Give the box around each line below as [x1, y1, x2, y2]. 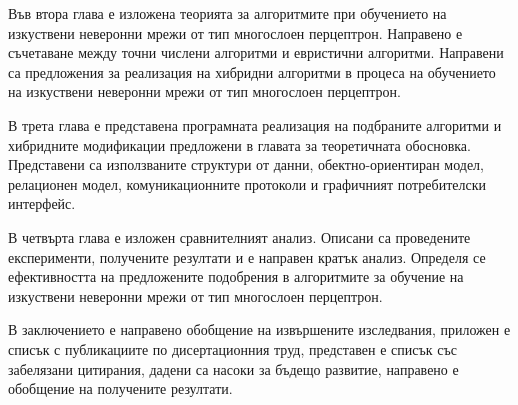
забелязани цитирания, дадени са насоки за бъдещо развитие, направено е [8, 358, 459, 379]
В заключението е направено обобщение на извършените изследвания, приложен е [8, 319, 511, 340]
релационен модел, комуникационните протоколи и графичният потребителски [8, 173, 486, 194]
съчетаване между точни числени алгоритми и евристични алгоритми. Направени [8, 42, 504, 63]
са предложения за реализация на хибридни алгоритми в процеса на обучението [8, 61, 496, 82]
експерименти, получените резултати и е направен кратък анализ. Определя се [8, 246, 486, 267]
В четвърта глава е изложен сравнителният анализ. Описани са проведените [8, 226, 471, 247]
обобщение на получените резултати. [8, 378, 233, 399]
